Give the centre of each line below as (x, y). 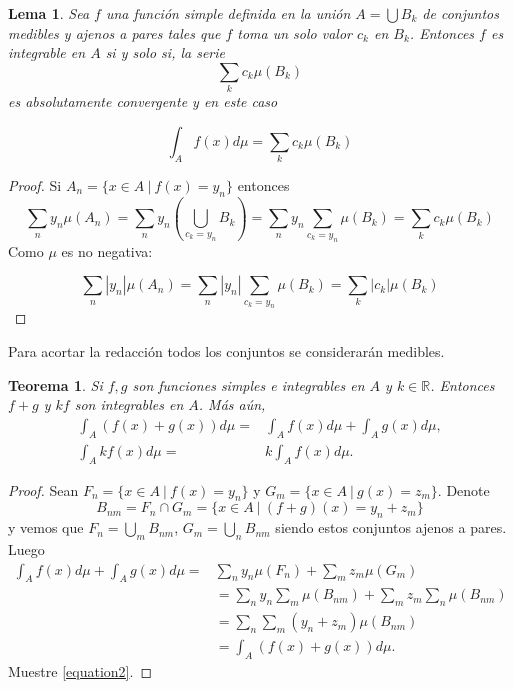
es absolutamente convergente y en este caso (143, 101)
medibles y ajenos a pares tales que (114, 32)
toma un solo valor (294, 32)
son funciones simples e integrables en (248, 384)
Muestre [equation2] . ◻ (80, 671)
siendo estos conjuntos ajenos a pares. (391, 527)
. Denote (463, 489)
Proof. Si (35, 185)
